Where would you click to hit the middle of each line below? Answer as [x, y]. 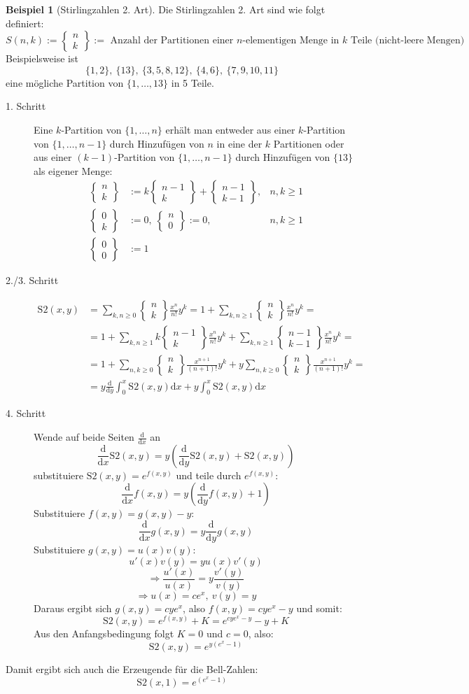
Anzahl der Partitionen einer [172, 41]
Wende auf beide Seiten [84, 437]
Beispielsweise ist [42, 58]
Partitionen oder [309, 143]
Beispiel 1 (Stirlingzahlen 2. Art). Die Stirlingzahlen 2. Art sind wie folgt [166, 9]
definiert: [25, 23]
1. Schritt [26, 106]
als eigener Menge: [73, 170]
